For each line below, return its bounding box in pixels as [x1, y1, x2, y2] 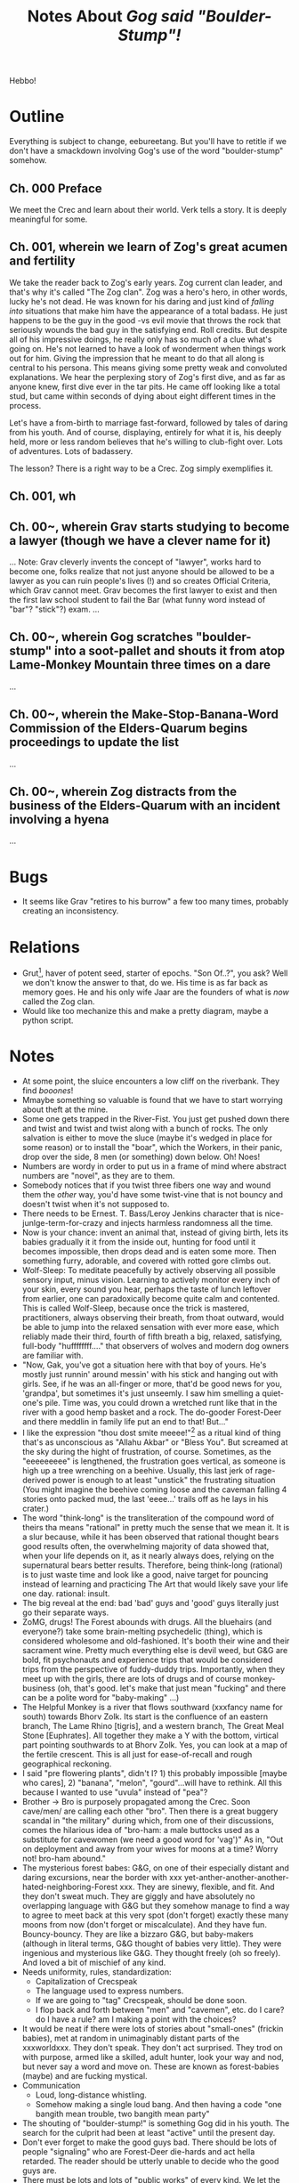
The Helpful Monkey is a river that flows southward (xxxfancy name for [21, 1701, 283, 1712]
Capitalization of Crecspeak [35, 1976, 138, 1986]
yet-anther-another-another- [183, 1871, 289, 1882]
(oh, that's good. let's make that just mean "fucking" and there [57, 1683, 287, 1693]
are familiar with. [21, 1350, 84, 1360]
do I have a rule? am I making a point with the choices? [35, 2014, 237, 2025]
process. [9, 400, 42, 410]
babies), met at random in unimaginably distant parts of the [21, 2033, 240, 2043]
